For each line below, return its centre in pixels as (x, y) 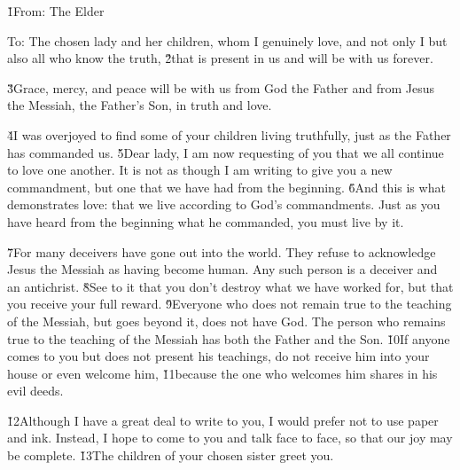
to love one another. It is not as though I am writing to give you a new (200, 170)
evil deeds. (35, 391)
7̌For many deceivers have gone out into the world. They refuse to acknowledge (222, 251)
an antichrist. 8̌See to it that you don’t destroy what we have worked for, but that (230, 286)
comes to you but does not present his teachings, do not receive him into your (218, 356)
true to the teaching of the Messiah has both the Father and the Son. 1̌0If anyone (229, 338)
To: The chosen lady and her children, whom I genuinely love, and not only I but (227, 40)
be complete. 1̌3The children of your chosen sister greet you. (171, 455)
